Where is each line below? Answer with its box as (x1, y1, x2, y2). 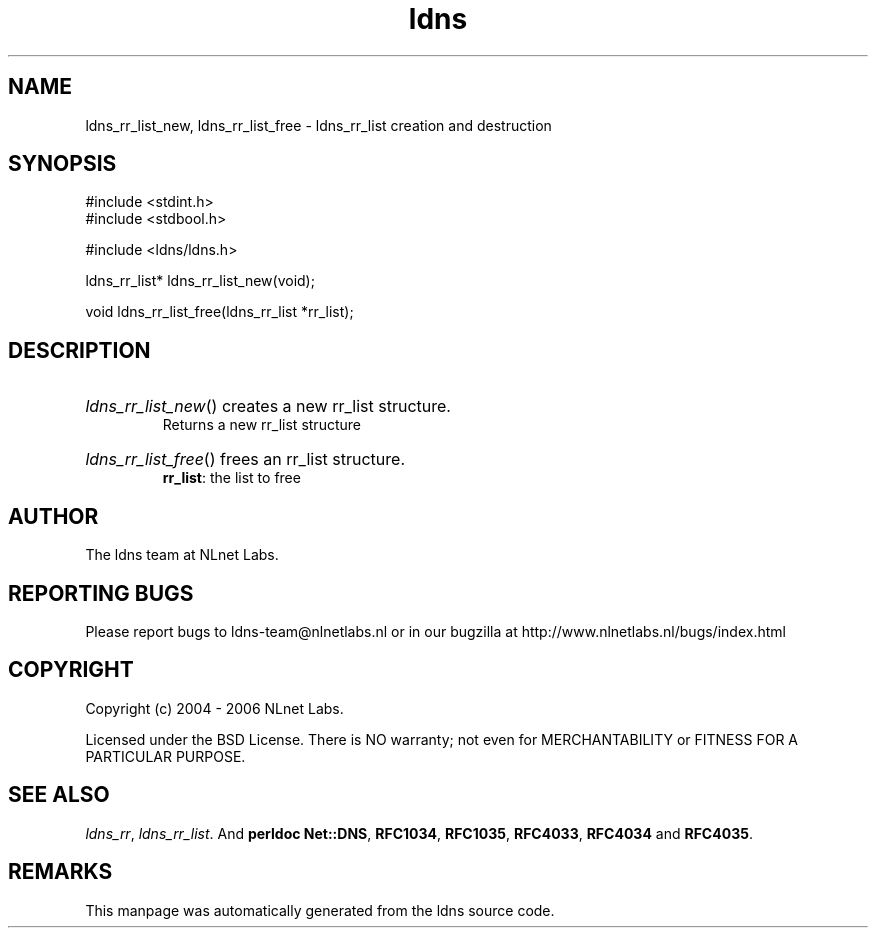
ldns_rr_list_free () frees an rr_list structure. (85, 449, 406, 470)
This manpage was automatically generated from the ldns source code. (85, 901, 555, 919)
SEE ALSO (8, 782, 110, 808)
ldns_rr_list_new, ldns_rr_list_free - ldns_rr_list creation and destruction (85, 116, 552, 134)
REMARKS (8, 859, 113, 885)
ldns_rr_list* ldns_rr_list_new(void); (85, 272, 315, 290)
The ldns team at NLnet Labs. (85, 546, 279, 564)
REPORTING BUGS (8, 580, 194, 606)
